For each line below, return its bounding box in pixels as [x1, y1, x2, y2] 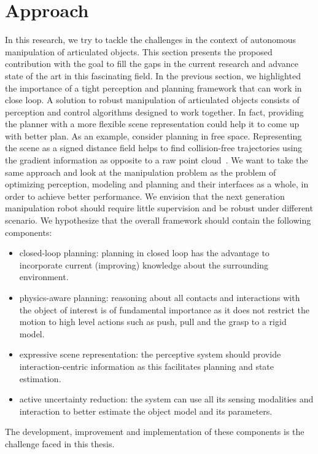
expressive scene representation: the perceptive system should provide [19, 348, 281, 361]
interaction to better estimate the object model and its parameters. [19, 404, 273, 417]
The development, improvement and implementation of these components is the [5, 425, 304, 438]
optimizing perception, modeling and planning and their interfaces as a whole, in [5, 178, 309, 190]
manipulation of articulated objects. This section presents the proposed [5, 45, 273, 58]
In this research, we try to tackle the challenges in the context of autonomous [5, 33, 297, 46]
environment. [19, 270, 69, 283]
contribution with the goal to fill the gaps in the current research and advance [5, 57, 298, 70]
